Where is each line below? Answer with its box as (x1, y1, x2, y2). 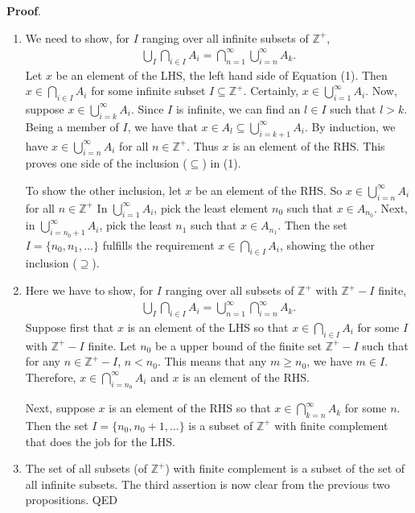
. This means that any (157, 353, 267, 370)
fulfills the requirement (102, 236, 215, 253)
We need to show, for (25, 29, 130, 46)
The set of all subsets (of (25, 460, 147, 477)
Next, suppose (25, 399, 95, 416)
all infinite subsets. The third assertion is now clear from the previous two (25, 475, 390, 492)
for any (25, 353, 61, 370)
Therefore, (25, 368, 76, 385)
